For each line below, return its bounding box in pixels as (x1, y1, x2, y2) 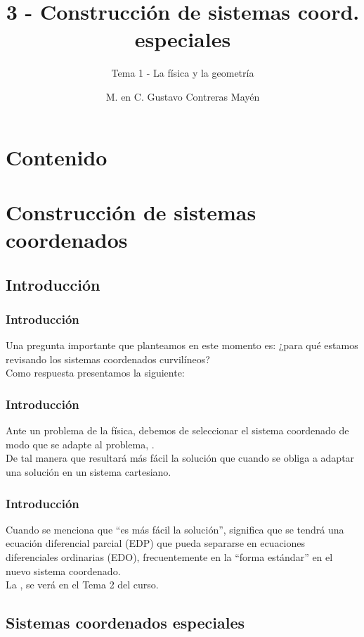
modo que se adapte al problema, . (6, 436, 155, 451)
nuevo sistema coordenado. (6, 563, 121, 578)
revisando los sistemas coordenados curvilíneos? (6, 351, 210, 366)
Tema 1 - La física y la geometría (111, 65, 254, 80)
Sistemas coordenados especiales (6, 612, 245, 633)
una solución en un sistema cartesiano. (6, 465, 171, 479)
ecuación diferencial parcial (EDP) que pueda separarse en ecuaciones (6, 536, 306, 550)
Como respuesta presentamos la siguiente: (6, 365, 185, 380)
